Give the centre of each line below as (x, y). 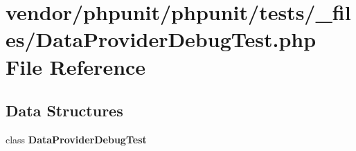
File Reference (76, 66)
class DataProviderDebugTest (76, 139)
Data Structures (64, 110)
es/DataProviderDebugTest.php (161, 39)
